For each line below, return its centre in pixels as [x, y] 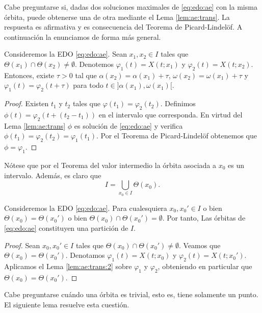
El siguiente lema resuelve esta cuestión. [67, 305]
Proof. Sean [22, 245]
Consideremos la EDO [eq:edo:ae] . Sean [65, 54]
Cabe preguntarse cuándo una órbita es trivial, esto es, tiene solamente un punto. [131, 294]
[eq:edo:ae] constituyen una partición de [66, 228]
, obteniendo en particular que [205, 266]
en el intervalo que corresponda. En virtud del [171, 114]
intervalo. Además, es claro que [53, 175]
